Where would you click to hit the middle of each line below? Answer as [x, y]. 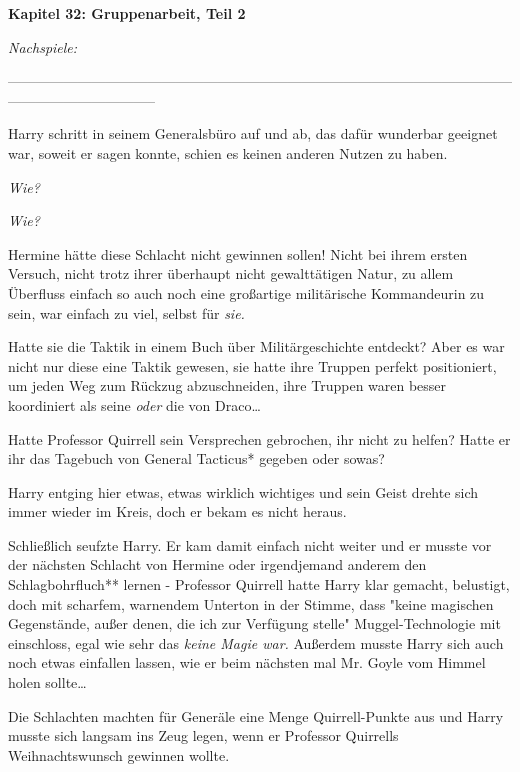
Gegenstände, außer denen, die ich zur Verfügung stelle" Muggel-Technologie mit [254, 623]
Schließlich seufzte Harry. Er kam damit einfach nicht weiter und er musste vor [250, 544]
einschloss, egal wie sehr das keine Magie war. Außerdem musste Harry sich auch [256, 642]
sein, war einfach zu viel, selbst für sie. [126, 312]
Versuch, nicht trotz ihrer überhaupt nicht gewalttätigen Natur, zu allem [231, 273]
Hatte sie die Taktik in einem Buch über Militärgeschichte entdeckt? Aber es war [256, 346]
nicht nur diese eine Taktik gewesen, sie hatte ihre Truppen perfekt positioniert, [252, 365]
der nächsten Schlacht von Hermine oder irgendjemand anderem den [217, 564]
